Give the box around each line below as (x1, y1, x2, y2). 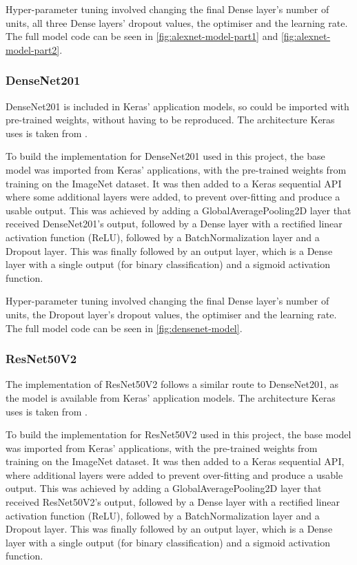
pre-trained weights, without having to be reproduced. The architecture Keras (6, 112, 335, 127)
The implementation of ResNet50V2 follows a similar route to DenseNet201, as (6, 377, 339, 391)
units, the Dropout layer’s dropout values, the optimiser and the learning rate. (6, 307, 337, 321)
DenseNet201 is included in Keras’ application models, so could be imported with (6, 99, 349, 113)
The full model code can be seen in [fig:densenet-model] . (6, 320, 243, 335)
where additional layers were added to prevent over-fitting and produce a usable (6, 467, 343, 482)
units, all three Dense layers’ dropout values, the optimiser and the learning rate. (6, 15, 348, 30)
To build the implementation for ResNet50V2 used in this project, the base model (6, 427, 351, 442)
